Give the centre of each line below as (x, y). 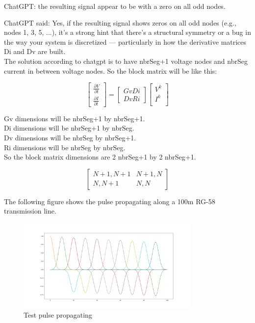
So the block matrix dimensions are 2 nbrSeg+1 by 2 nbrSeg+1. (100, 157)
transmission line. (30, 211)
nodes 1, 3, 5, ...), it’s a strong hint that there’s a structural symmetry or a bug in (127, 32)
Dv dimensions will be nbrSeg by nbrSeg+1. (70, 138)
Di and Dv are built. (35, 51)
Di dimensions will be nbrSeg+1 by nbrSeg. (69, 128)
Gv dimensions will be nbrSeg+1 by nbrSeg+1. (75, 118)
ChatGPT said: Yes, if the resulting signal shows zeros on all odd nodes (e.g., (120, 22)
